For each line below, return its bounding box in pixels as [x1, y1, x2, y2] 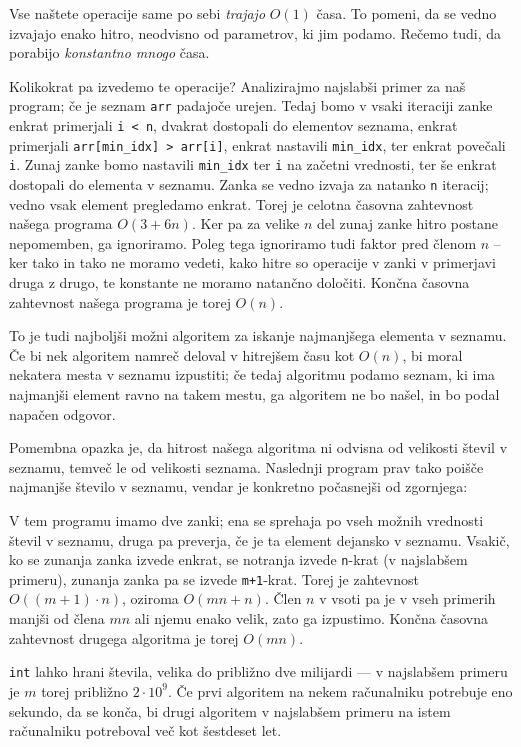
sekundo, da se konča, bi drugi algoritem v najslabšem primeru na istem [9, 700, 451, 721]
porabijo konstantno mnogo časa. [9, 42, 210, 63]
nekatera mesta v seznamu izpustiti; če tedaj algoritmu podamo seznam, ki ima [9, 364, 496, 385]
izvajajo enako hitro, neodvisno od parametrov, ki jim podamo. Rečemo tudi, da [9, 22, 501, 43]
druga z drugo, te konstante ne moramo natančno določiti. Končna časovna [9, 272, 470, 293]
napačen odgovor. [9, 403, 116, 424]
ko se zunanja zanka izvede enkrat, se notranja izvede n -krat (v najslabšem [9, 549, 468, 570]
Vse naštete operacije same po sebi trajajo [9, 3, 266, 23]
